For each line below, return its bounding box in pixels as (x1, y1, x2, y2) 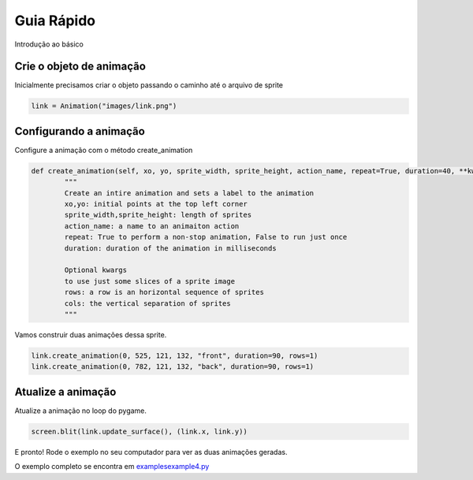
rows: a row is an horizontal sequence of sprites (64, 288, 264, 297)
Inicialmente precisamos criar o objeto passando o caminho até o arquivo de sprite (14, 80, 284, 90)
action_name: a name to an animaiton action (64, 221, 240, 230)
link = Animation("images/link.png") (31, 102, 177, 110)
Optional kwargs (64, 266, 128, 275)
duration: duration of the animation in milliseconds (64, 244, 277, 252)
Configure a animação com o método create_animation (14, 145, 193, 154)
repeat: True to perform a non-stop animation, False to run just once (64, 233, 348, 242)
